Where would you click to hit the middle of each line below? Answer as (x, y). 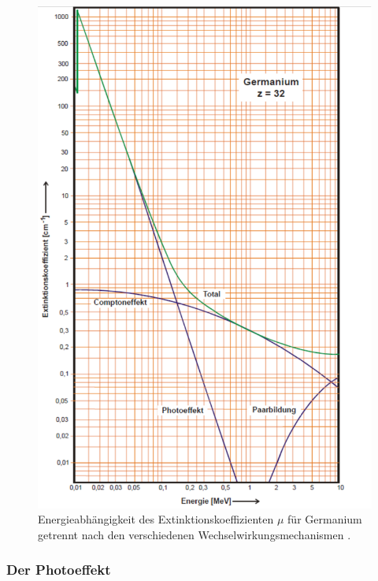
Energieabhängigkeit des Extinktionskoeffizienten (156, 519)
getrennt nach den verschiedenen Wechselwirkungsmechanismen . (195, 534)
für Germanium (325, 519)
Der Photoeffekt (59, 570)
